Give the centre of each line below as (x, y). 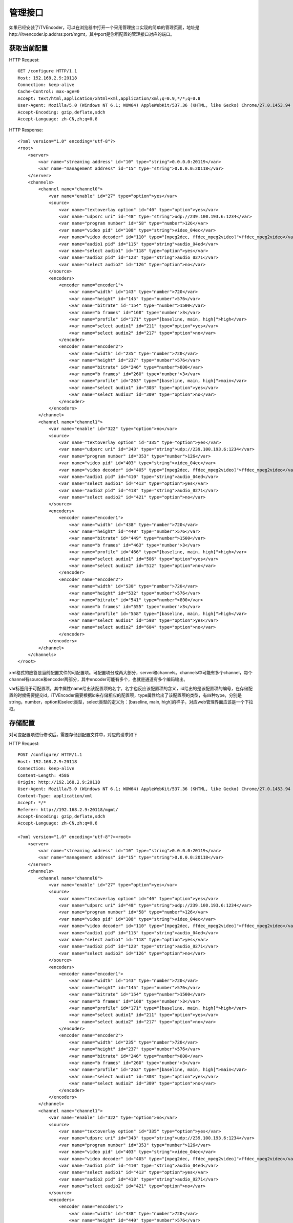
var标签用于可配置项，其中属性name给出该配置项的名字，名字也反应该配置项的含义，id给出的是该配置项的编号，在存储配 (131, 688)
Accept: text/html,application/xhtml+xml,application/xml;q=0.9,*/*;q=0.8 (109, 98)
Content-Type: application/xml (55, 796)
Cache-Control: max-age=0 (49, 91)
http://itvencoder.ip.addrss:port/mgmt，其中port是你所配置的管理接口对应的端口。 (92, 34)
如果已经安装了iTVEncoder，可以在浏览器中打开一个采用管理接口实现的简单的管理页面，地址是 (104, 27)
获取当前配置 (28, 48)
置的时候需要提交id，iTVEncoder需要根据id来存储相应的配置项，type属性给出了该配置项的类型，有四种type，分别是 (126, 695)
